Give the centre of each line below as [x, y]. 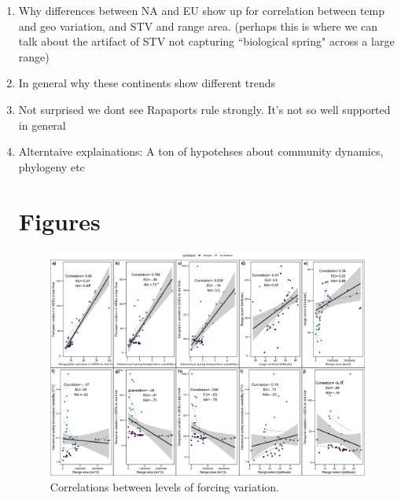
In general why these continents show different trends [147, 83]
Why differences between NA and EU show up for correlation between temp [201, 10]
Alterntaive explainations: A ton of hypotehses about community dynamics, [201, 151]
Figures [59, 221]
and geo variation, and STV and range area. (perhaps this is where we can [198, 26]
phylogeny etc [52, 166]
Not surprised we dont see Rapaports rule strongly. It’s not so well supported [204, 109]
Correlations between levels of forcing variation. [164, 486]
